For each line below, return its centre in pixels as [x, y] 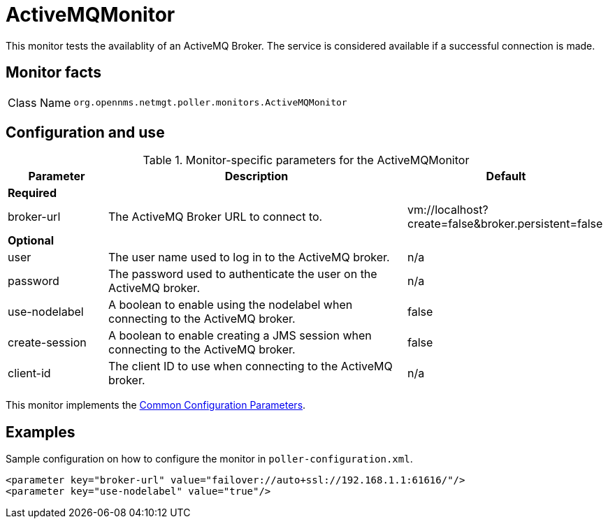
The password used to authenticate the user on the [243, 274]
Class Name [39, 102]
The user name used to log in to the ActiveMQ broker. [249, 257]
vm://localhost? [448, 210]
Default [506, 176]
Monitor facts [53, 73]
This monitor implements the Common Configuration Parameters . [156, 405]
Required [32, 193]
